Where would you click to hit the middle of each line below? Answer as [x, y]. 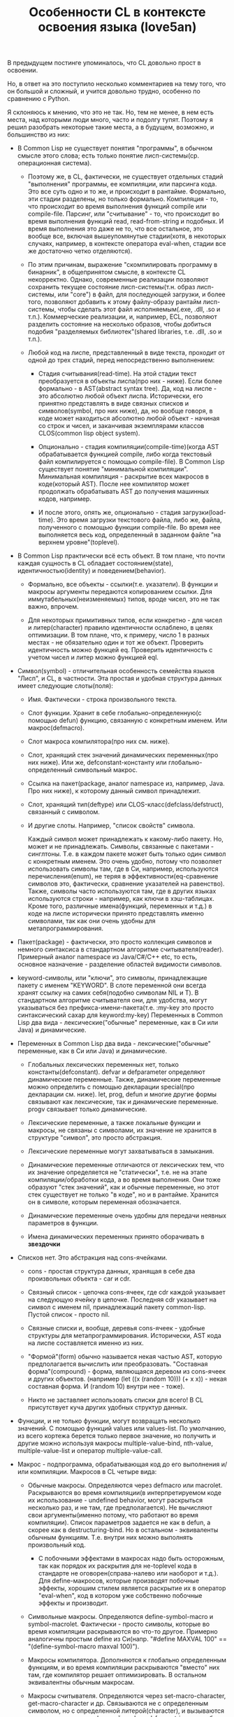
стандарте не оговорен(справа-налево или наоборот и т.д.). [128, 1573]
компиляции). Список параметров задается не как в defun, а [119, 1523]
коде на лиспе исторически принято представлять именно [116, 913]
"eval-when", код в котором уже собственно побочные [120, 1596]
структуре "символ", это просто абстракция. [95, 1138]
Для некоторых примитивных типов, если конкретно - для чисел [125, 620]
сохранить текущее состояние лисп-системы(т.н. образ [111, 287]
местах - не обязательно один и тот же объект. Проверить [116, 642]
